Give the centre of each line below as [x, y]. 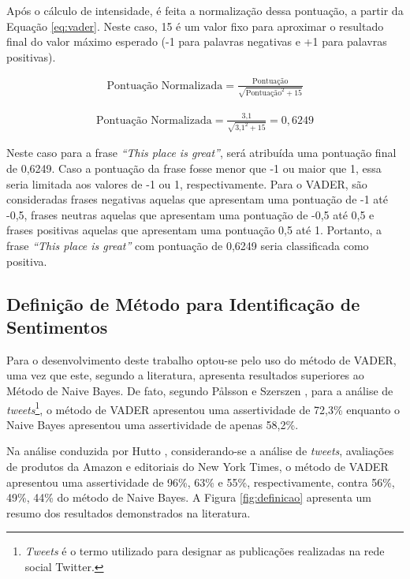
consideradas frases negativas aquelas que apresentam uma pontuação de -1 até [197, 199]
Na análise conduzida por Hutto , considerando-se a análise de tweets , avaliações [200, 451]
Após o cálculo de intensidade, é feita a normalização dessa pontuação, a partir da [205, 10]
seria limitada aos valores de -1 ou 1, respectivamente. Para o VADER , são [187, 183]
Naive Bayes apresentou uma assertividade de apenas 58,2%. [153, 424]
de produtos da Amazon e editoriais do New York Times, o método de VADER [198, 467]
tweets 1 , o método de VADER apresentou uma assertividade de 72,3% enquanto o [203, 408]
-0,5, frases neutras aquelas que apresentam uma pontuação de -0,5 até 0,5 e [190, 214]
